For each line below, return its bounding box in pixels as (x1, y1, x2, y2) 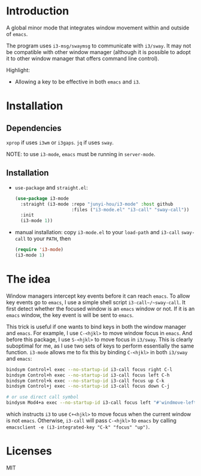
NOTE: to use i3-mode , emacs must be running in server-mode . (6, 150, 156, 157)
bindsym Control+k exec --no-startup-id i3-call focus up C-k (6, 378, 165, 384)
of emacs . (6, 30, 28, 37)
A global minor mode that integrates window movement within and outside (6, 24, 190, 31)
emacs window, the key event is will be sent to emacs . (6, 311, 134, 319)
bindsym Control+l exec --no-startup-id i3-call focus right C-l (6, 366, 172, 373)
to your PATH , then (27, 235, 71, 243)
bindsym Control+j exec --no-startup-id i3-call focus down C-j (6, 383, 170, 390)
